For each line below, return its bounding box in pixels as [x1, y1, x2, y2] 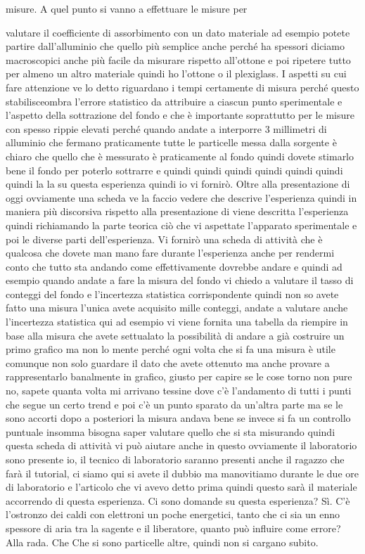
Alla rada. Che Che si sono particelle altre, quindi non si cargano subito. [6, 534, 319, 549]
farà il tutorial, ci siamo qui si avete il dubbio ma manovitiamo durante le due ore [6, 465, 359, 480]
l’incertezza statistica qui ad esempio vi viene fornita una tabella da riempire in [6, 314, 348, 329]
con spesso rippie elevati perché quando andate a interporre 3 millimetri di [6, 121, 327, 136]
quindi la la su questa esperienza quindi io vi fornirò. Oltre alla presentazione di [6, 176, 350, 191]
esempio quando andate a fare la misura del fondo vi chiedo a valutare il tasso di [6, 273, 354, 288]
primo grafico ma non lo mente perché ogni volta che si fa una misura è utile [6, 342, 335, 356]
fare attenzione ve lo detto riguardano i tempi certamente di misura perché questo [6, 79, 359, 94]
